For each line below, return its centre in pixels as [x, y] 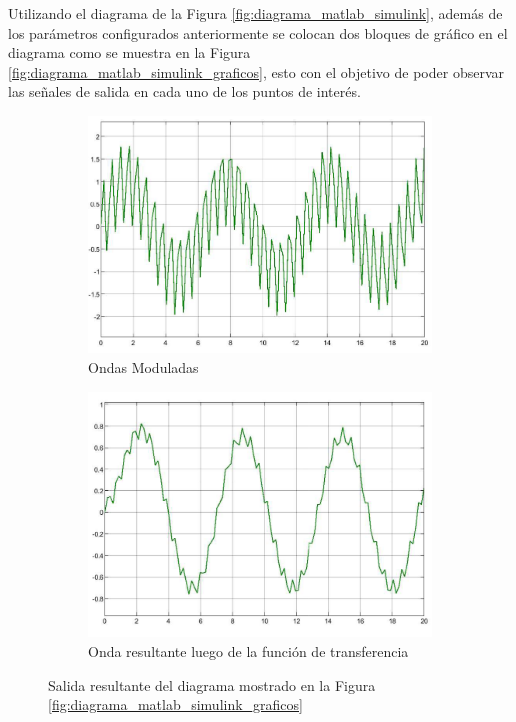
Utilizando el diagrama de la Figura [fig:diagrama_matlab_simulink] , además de [255, 13]
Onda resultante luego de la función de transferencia [248, 650]
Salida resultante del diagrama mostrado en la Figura [212, 684]
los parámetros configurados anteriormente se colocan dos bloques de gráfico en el [258, 32]
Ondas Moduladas [143, 367]
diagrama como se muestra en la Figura [129, 52]
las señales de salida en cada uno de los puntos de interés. [184, 91]
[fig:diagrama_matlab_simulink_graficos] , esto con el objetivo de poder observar [256, 71]
